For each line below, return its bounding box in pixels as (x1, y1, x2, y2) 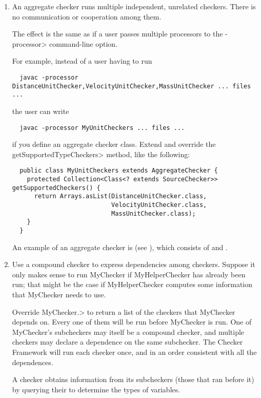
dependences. (12, 356, 53, 367)
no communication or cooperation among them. (12, 11, 162, 22)
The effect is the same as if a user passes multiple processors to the (12, 28, 223, 39)
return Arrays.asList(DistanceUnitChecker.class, (34, 193, 207, 200)
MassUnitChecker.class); (111, 210, 196, 217)
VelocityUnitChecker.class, (111, 201, 207, 209)
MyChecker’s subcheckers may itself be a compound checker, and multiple (12, 326, 245, 337)
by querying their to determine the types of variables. (12, 384, 180, 394)
